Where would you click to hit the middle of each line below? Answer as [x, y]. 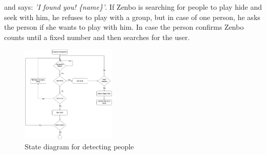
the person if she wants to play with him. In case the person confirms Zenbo [124, 27]
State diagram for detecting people [79, 146]
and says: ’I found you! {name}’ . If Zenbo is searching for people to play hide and [133, 7]
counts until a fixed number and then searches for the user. [97, 37]
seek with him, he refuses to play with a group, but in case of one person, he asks [132, 17]
